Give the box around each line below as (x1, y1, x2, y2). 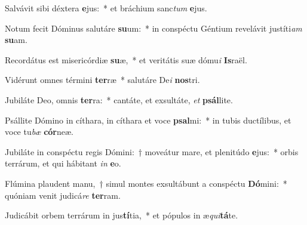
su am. (5, 33, 27, 46)
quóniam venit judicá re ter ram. (5, 189, 121, 201)
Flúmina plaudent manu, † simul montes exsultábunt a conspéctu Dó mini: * (5, 177, 287, 189)
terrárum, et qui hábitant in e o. (5, 157, 121, 169)
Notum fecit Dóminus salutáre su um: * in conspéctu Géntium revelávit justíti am (5, 21, 302, 34)
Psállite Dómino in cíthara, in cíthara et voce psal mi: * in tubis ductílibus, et (5, 113, 291, 126)
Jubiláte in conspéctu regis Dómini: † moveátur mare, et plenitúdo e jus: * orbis (5, 145, 299, 158)
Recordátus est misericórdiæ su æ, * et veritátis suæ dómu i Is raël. (5, 53, 247, 66)
